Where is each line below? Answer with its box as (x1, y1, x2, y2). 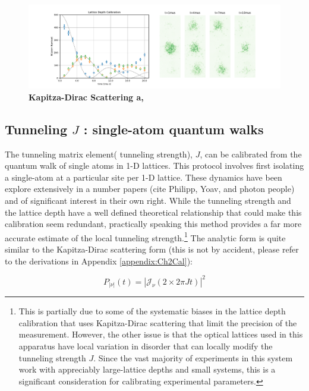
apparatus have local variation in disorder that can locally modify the (18, 339, 273, 352)
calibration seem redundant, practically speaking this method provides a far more (5, 217, 302, 230)
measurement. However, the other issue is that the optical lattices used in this (18, 328, 303, 340)
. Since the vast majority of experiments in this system (93, 351, 293, 364)
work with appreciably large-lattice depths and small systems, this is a (18, 363, 276, 376)
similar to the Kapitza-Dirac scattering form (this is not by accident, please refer (5, 242, 299, 255)
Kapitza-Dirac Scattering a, (29, 90, 144, 103)
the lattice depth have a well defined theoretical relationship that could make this (5, 206, 302, 218)
